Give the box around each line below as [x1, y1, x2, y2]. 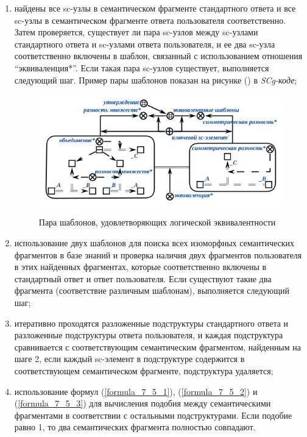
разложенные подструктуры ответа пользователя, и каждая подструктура [14, 329, 283, 341]
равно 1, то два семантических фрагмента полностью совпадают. [14, 421, 256, 433]
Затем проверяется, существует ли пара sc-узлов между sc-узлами [14, 26, 258, 38]
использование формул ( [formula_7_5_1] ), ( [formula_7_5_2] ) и [14, 385, 258, 397]
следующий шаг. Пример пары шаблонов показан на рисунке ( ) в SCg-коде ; [14, 73, 297, 86]
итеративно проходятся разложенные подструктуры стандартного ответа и [14, 316, 289, 329]
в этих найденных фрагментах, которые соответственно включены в [14, 260, 267, 273]
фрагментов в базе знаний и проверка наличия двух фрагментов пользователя [14, 248, 302, 261]
